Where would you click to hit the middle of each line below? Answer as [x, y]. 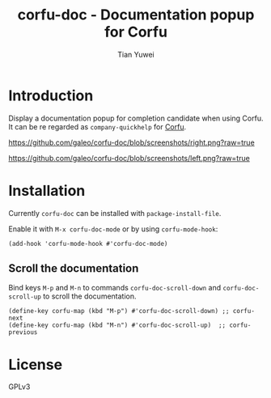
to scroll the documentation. [90, 296]
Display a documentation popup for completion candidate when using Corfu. [136, 118]
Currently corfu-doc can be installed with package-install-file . [115, 213]
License [36, 364]
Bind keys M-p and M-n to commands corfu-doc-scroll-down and [115, 288]
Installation [47, 191]
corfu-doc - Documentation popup [136, 15]
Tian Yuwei [136, 54]
